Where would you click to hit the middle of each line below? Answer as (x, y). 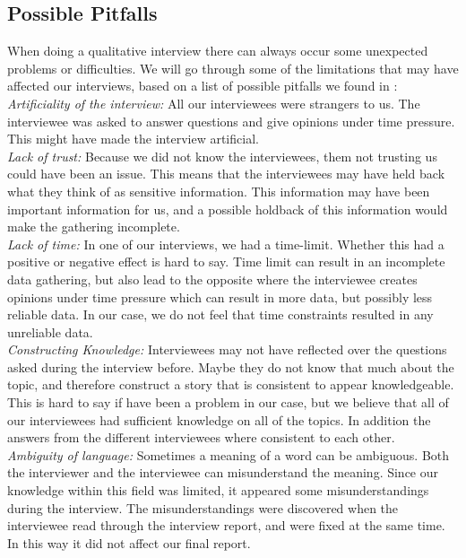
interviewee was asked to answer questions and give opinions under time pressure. (231, 121)
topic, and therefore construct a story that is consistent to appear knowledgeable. (231, 384)
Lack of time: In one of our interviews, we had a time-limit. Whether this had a (226, 244)
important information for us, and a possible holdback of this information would (228, 209)
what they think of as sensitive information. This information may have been (219, 191)
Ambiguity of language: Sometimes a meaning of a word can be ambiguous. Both (229, 454)
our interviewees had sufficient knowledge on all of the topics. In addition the (219, 419)
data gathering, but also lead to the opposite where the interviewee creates (212, 279)
